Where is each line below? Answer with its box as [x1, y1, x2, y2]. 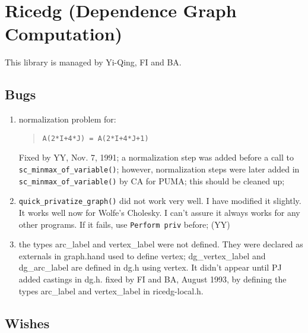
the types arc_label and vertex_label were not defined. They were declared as [18, 238, 303, 250]
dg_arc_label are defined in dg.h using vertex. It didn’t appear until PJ [18, 261, 282, 274]
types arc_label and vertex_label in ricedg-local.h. [18, 284, 204, 297]
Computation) [5, 21, 123, 46]
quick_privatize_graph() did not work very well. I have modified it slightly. [18, 194, 301, 207]
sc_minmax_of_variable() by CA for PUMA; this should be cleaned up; [18, 174, 285, 187]
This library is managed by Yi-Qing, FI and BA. [5, 56, 182, 68]
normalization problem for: [18, 113, 116, 125]
